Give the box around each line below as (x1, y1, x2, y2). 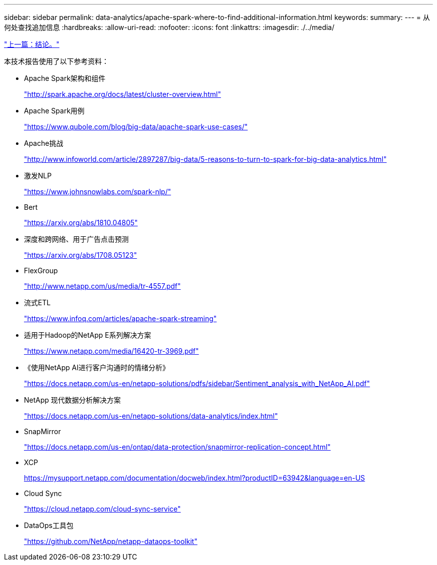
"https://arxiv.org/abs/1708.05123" (24, 251, 137, 259)
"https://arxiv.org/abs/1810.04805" (24, 218, 138, 227)
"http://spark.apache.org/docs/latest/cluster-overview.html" (24, 90, 221, 98)
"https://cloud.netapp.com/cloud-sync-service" (24, 505, 181, 513)
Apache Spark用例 (24, 106, 85, 115)
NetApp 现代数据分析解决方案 (24, 396, 121, 404)
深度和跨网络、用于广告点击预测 (24, 235, 129, 243)
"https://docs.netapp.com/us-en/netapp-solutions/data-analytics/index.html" (24, 412, 278, 420)
